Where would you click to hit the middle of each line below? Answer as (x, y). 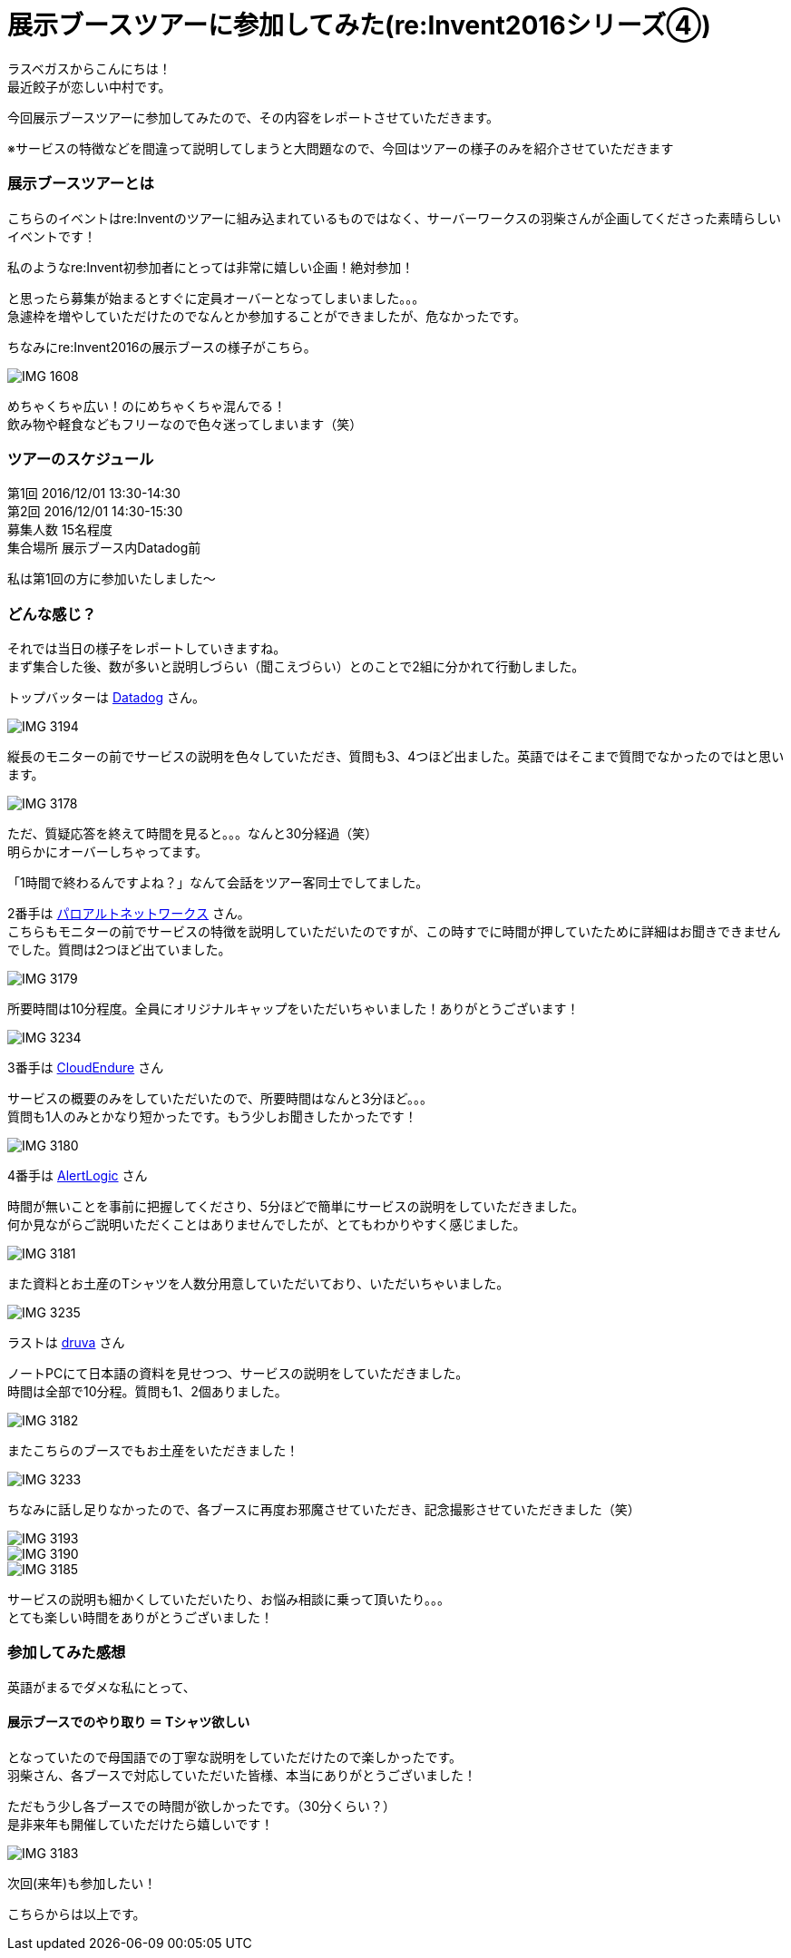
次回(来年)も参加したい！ (82, 1883)
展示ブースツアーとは (81, 184)
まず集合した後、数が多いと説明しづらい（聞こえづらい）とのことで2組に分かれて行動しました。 (296, 666)
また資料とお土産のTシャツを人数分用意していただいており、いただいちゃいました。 (259, 1283)
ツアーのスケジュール (81, 459)
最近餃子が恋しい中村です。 (89, 86)
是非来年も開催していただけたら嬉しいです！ (141, 1824)
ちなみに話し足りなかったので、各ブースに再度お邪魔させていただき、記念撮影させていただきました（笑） (324, 1509)
